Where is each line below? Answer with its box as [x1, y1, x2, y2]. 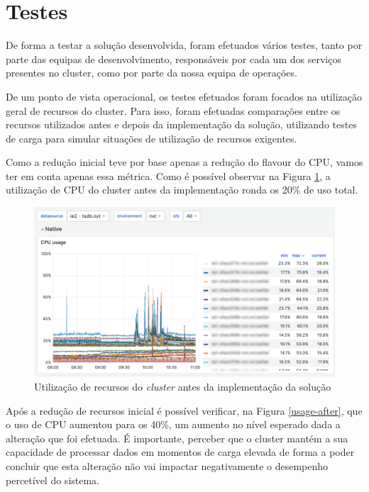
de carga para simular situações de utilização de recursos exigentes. [6, 130, 297, 145]
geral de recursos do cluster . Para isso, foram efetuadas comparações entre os [6, 103, 341, 118]
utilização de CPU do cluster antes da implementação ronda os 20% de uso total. [6, 182, 358, 197]
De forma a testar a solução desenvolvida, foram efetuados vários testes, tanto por [6, 38, 363, 52]
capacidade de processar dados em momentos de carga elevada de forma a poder [6, 445, 355, 459]
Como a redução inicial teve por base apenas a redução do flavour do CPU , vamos [6, 155, 363, 169]
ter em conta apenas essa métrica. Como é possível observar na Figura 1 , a [6, 168, 331, 183]
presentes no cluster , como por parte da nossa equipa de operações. [6, 65, 297, 80]
